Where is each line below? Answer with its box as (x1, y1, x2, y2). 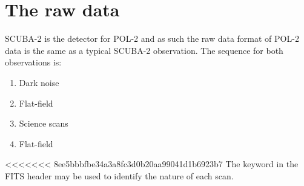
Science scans (19, 117, 68, 130)
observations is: (5, 56, 62, 68)
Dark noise (19, 76, 59, 88)
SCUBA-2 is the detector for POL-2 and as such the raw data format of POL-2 (5, 32, 299, 45)
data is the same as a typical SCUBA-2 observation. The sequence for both (5, 44, 283, 56)
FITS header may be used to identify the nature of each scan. (5, 169, 234, 182)
